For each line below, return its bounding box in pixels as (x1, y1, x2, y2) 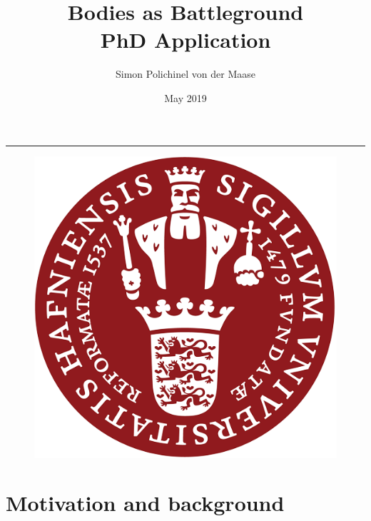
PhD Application (100, 25, 271, 54)
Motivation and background (6, 488, 285, 517)
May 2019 (164, 90, 207, 105)
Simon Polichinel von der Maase (116, 66, 255, 81)
